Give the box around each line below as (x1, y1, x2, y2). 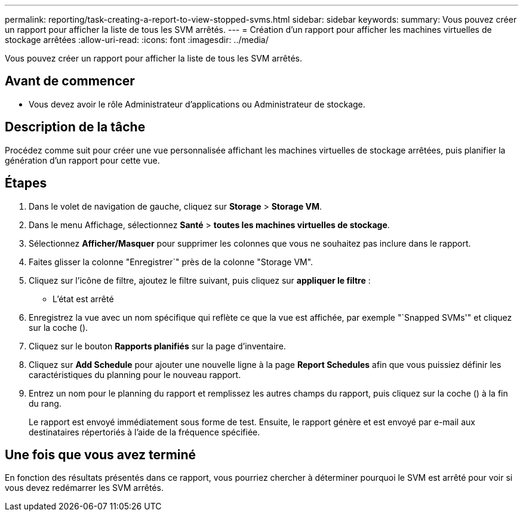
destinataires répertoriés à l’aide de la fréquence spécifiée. (29, 426, 260, 437)
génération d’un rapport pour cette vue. (5, 155, 160, 165)
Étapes (5, 176, 47, 191)
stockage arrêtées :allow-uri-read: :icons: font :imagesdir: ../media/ (5, 35, 269, 45)
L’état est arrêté (53, 293, 114, 304)
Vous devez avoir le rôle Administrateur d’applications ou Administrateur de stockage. (29, 99, 365, 109)
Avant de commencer (5, 73, 135, 89)
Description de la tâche (5, 119, 146, 135)
